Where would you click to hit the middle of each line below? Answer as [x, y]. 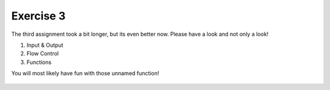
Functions [39, 62]
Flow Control [43, 54]
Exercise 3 [38, 16]
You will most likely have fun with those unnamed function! [85, 74]
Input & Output [45, 45]
